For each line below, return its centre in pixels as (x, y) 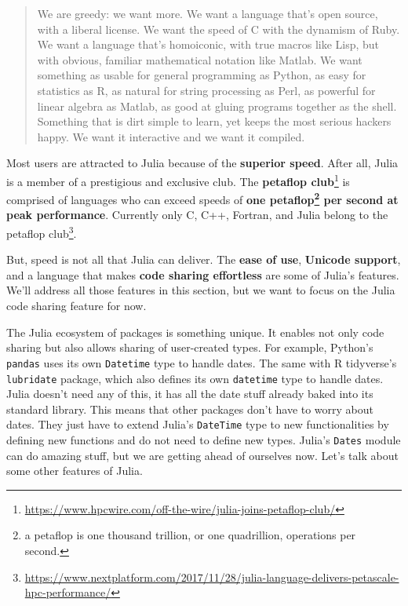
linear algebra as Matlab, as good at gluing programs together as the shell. (217, 106)
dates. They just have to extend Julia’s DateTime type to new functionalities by (198, 424)
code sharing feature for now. (76, 306)
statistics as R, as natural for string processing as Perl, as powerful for (206, 90)
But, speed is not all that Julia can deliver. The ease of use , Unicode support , (204, 259)
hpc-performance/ (68, 592)
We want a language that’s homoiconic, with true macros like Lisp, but (208, 44)
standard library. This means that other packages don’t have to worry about (190, 409)
